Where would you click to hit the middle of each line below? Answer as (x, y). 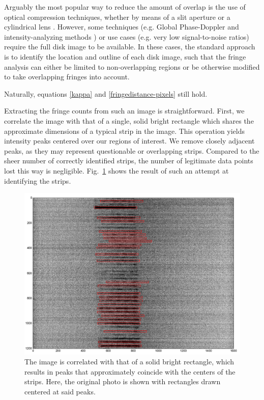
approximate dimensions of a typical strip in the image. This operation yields (125, 131)
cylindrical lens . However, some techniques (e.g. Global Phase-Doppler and (122, 27)
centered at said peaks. (60, 392)
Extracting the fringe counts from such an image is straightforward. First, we (124, 111)
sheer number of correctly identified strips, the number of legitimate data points (129, 161)
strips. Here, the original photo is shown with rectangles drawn (123, 381)
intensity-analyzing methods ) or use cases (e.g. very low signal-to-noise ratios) (127, 36)
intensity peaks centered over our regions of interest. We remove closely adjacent (129, 141)
